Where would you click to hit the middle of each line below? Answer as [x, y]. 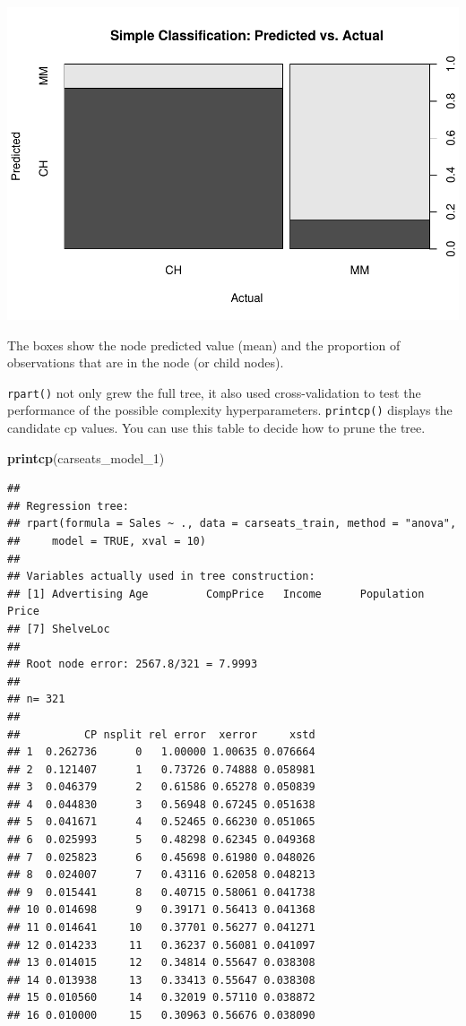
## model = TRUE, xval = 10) [107, 541]
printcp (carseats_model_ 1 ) [86, 457]
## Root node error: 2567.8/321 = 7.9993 [133, 664]
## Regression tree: [69, 506]
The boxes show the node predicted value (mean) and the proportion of [204, 345]
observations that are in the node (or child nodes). [146, 362]
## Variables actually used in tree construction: [161, 577]
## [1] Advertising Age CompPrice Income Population [216, 594]
